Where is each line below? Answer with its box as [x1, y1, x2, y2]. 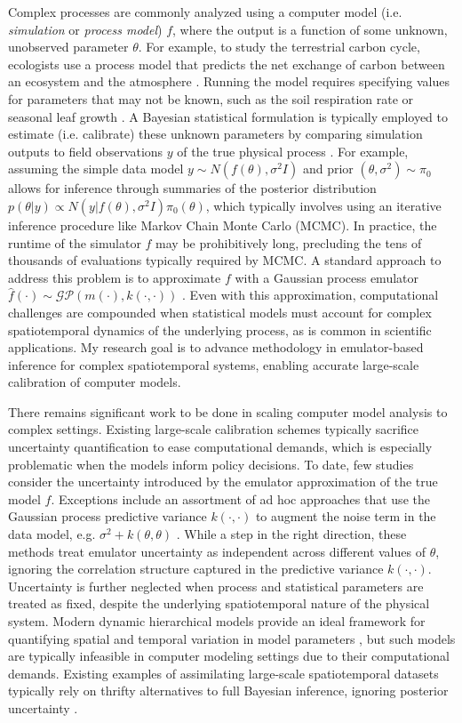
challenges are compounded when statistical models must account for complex [8, 302, 432, 321]
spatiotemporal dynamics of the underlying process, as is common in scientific [8, 320, 432, 339]
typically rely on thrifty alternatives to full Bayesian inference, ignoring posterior [8, 681, 449, 700]
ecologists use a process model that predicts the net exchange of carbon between [8, 54, 445, 73]
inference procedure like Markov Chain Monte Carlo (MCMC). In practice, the [8, 215, 437, 234]
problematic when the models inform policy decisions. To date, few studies [8, 454, 414, 473]
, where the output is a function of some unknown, [172, 20, 448, 38]
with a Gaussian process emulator [235, 268, 418, 286]
